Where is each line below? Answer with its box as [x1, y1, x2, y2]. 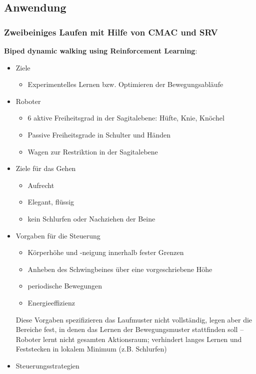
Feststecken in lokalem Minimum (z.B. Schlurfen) [15, 343, 167, 354]
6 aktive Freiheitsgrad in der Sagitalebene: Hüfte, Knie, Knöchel [27, 112, 224, 123]
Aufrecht [27, 179, 54, 190]
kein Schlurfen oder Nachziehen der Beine [27, 213, 155, 223]
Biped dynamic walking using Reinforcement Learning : [4, 45, 197, 55]
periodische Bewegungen [27, 280, 102, 291]
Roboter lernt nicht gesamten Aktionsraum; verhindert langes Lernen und [15, 333, 242, 344]
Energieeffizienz [27, 297, 75, 307]
